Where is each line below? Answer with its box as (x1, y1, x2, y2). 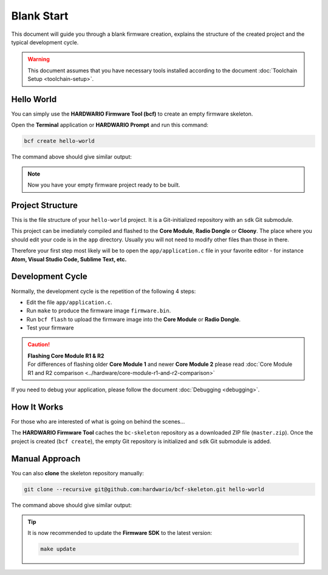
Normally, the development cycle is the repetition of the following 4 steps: (11, 287, 196, 295)
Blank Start (11, 9, 69, 22)
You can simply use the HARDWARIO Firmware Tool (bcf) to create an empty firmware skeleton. (11, 110, 253, 118)
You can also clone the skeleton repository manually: (11, 469, 144, 477)
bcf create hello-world (24, 137, 95, 145)
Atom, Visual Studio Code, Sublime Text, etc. (11, 255, 127, 263)
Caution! (27, 341, 50, 348)
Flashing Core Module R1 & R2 (27, 352, 104, 359)
